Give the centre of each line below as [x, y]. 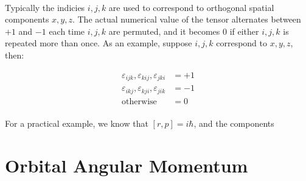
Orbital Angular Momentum [127, 165]
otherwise [139, 101]
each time [67, 31]
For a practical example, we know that [77, 123]
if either [244, 31]
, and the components [234, 123]
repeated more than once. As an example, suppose [99, 43]
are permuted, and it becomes [164, 31]
